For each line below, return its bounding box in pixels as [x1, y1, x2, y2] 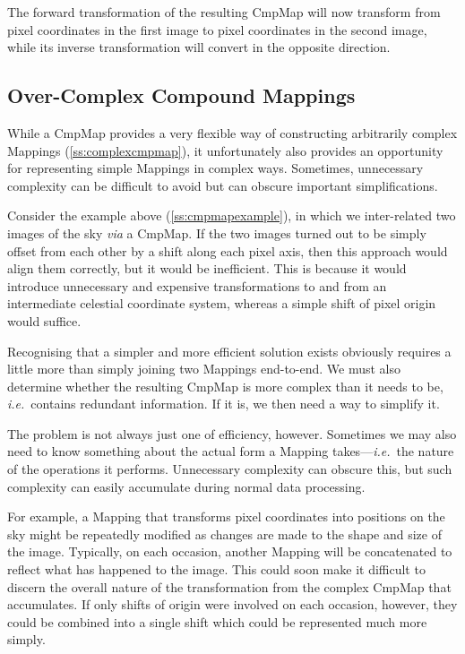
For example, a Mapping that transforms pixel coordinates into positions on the [7, 507, 445, 526]
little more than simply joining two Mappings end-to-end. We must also [7, 359, 401, 378]
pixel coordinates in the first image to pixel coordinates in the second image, [7, 20, 427, 39]
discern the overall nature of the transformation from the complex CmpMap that [7, 577, 452, 596]
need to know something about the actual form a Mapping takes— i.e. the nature [7, 442, 454, 460]
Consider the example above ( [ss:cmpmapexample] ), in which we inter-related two [7, 206, 456, 225]
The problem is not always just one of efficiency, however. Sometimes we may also [7, 424, 457, 443]
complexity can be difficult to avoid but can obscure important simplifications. [7, 176, 438, 194]
